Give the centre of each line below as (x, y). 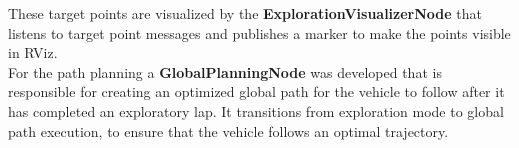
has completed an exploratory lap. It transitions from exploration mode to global (256, 110)
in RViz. (33, 52)
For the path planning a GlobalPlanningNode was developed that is (225, 71)
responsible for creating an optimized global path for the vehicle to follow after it (256, 91)
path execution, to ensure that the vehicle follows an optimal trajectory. (228, 130)
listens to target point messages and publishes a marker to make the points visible (259, 32)
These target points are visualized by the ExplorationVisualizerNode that (245, 13)
